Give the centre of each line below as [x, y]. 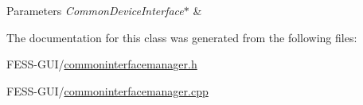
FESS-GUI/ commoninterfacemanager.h [102, 64]
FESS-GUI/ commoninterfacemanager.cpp [107, 90]
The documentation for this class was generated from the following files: [182, 37]
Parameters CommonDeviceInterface [95, 10]
